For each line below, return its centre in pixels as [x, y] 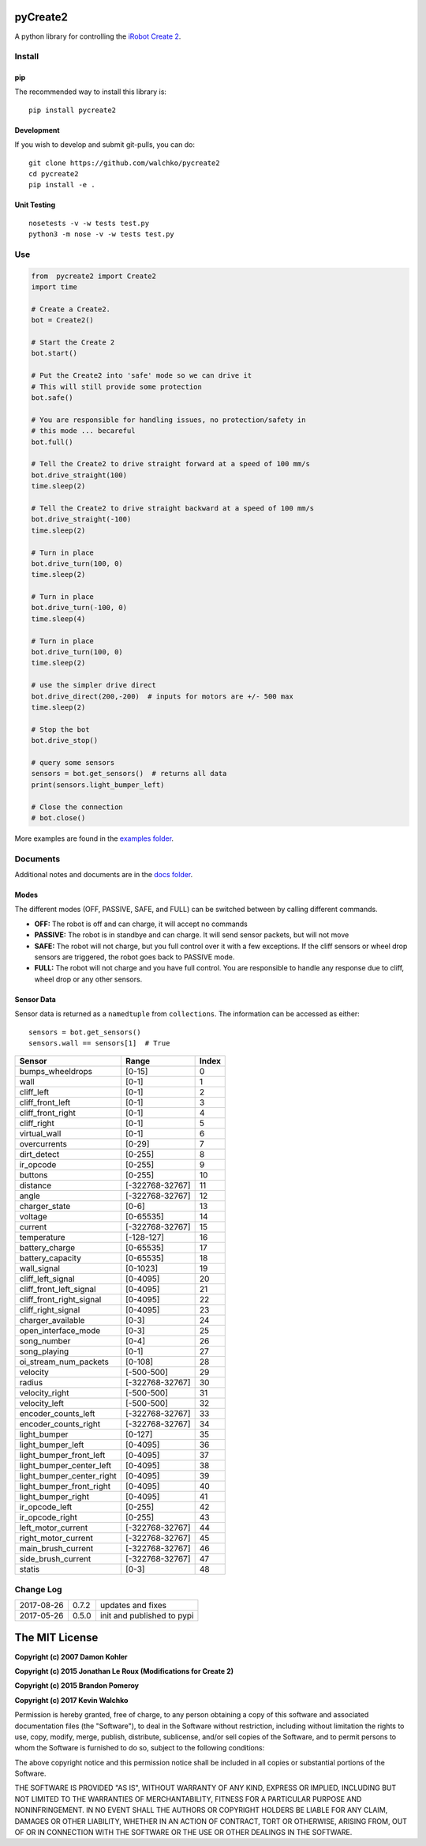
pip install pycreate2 [73, 110]
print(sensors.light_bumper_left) [98, 785]
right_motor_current [56, 1539]
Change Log [38, 1589]
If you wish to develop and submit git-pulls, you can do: [105, 145]
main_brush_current [56, 1549]
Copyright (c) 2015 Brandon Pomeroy [77, 1686]
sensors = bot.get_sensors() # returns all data [129, 774]
